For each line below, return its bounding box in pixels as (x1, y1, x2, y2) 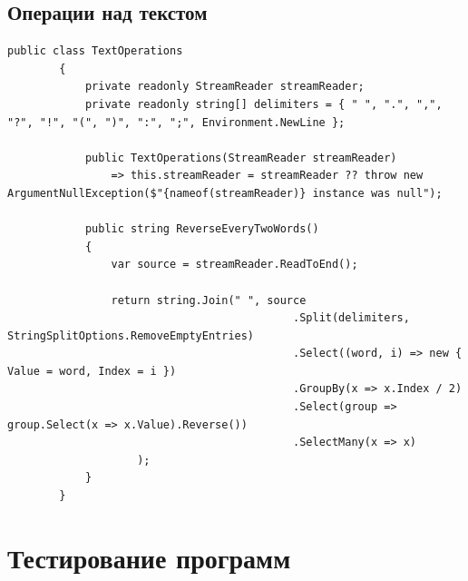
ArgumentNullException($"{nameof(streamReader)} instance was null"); (7, 186, 443, 200)
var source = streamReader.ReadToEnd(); (111, 258, 358, 271)
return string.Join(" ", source (111, 293, 307, 307)
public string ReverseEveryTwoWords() (84, 222, 319, 236)
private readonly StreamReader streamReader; (84, 80, 365, 94)
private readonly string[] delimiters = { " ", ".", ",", (84, 97, 443, 111)
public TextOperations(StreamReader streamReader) (84, 151, 397, 164)
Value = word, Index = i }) (7, 364, 177, 378)
